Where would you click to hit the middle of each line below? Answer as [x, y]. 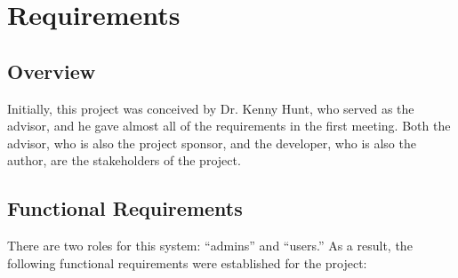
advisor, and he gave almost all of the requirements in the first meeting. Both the [229, 126]
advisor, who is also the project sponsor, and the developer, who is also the [212, 143]
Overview [52, 71]
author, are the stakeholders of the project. [124, 160]
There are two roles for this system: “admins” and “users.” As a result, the [210, 246]
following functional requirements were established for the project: [187, 262]
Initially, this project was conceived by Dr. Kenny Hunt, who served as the [211, 108]
